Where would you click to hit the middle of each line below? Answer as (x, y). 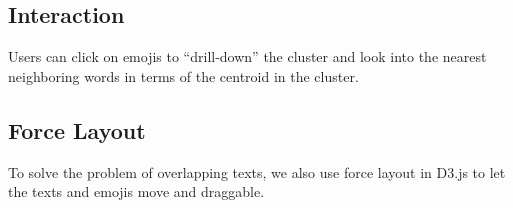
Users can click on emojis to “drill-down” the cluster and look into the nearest (247, 56)
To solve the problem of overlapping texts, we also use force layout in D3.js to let (257, 171)
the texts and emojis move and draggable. (136, 191)
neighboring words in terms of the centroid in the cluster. (183, 75)
